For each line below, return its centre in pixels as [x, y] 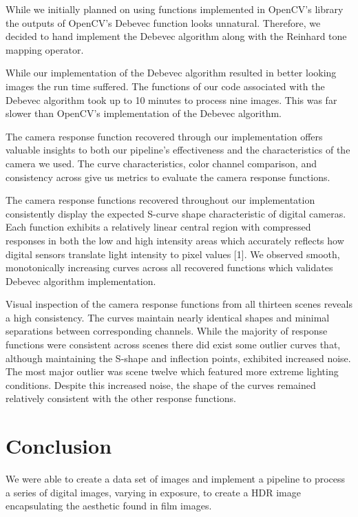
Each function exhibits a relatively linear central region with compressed [158, 227]
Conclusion [59, 446]
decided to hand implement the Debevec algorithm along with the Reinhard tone [176, 36]
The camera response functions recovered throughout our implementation [160, 200]
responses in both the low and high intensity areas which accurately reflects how [175, 240]
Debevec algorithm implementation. [81, 281]
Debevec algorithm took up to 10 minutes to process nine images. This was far [171, 99]
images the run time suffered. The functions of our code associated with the [165, 86]
